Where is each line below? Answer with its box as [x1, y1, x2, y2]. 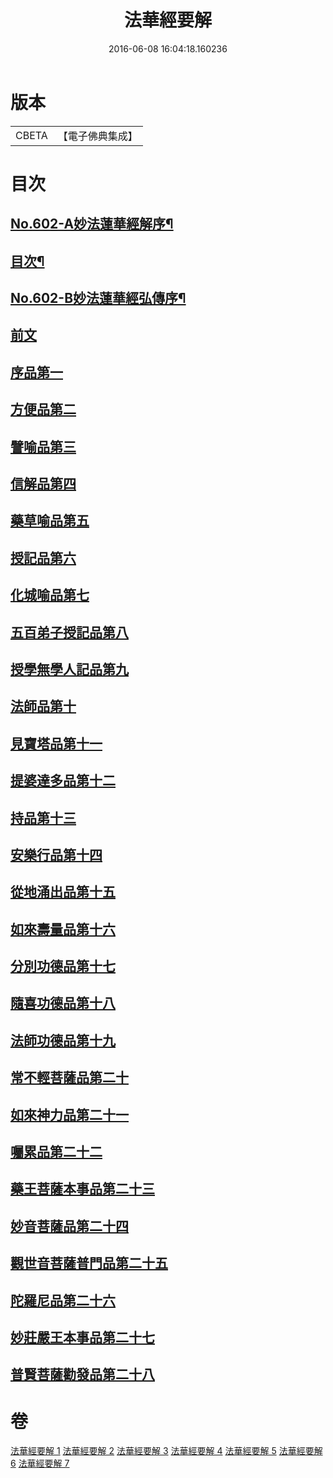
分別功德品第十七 [10, 958, 116, 975]
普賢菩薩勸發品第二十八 [10, 1366, 155, 1383]
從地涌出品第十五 [10, 884, 116, 901]
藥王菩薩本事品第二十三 [10, 1181, 155, 1198]
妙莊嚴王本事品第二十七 [10, 1329, 155, 1346]
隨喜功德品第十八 [10, 995, 116, 1012]
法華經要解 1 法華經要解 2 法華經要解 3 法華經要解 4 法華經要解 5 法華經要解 [10, 1445, 323, 1457]
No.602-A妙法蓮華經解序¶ [10, 216, 174, 233]
